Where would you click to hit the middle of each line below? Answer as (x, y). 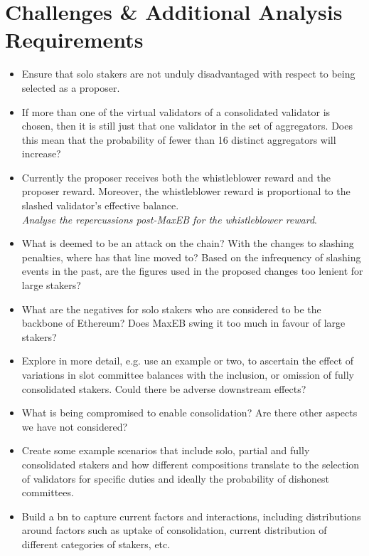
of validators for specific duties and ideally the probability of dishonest (176, 478)
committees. (48, 492)
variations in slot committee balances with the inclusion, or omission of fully (188, 374)
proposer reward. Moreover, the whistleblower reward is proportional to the (186, 191)
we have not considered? (75, 426)
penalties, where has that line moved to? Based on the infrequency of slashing (191, 257)
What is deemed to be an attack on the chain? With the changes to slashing (188, 243)
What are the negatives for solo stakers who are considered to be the (171, 309)
